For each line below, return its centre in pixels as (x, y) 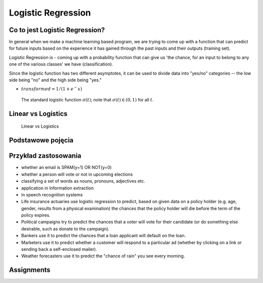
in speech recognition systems (52, 194)
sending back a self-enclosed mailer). (59, 249)
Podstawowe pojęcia (41, 141)
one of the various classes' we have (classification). (61, 64)
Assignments (30, 270)
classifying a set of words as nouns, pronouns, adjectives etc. (83, 181)
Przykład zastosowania (45, 156)
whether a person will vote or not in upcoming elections (77, 174)
